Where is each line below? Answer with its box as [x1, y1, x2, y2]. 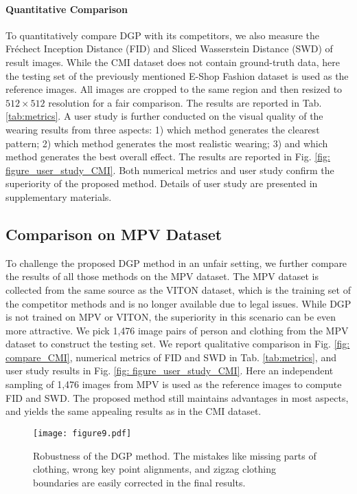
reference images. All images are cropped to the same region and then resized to [5, 82, 343, 96]
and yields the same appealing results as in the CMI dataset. [5, 404, 262, 418]
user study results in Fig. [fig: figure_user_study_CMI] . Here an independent [5, 363, 334, 378]
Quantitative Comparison [5, 1, 128, 16]
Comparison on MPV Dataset [5, 223, 222, 244]
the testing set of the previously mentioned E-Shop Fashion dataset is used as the [5, 68, 349, 83]
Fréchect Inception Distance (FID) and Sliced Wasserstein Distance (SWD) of [5, 41, 333, 56]
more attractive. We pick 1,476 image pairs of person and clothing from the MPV [5, 323, 349, 337]
